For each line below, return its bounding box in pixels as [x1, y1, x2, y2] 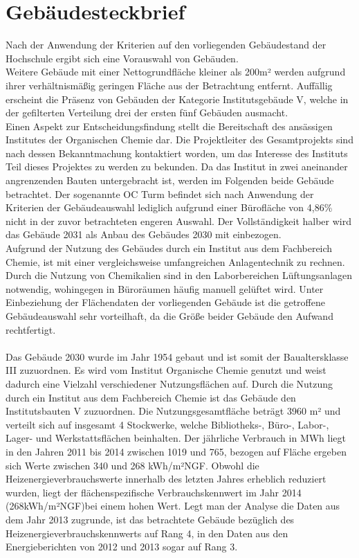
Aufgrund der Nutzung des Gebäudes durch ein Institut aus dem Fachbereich [6, 241, 333, 255]
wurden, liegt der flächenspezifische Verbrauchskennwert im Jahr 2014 [6, 485, 302, 499]
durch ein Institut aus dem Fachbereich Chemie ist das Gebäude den [6, 390, 296, 404]
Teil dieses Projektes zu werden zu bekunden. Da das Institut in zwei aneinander [6, 159, 348, 174]
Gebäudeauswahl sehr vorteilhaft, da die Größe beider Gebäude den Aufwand [6, 309, 333, 323]
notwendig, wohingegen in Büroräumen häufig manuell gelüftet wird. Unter [6, 281, 324, 296]
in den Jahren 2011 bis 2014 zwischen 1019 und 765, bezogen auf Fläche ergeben [6, 444, 347, 458]
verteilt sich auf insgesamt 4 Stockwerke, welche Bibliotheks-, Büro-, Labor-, [6, 417, 329, 431]
